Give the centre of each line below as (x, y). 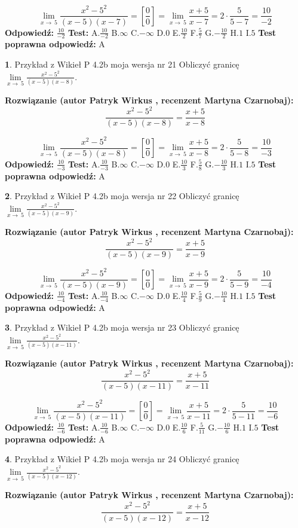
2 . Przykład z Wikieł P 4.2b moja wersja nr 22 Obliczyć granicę (122, 196)
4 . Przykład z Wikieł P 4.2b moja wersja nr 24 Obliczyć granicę (122, 459)
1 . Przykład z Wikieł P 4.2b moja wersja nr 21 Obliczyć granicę (122, 64)
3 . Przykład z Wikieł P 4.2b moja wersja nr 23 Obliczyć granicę (122, 327)
